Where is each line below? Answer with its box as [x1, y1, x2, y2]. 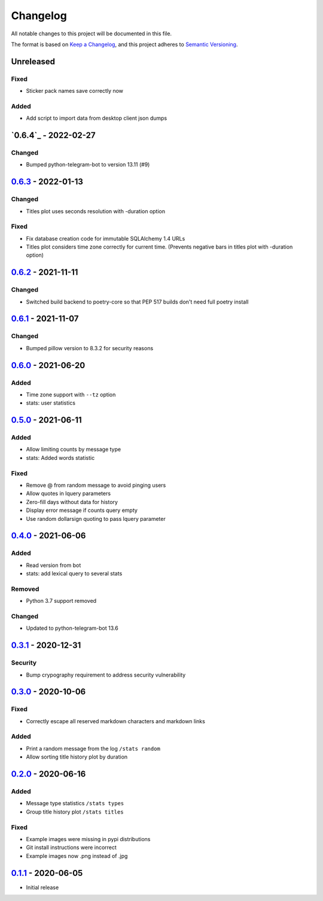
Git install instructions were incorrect [26, 844, 117, 851]
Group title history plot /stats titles [26, 808, 124, 815]
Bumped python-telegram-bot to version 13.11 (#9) [26, 161, 150, 168]
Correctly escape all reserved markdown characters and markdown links [26, 717, 206, 724]
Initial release [26, 884, 59, 891]
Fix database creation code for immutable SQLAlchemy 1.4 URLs [26, 235, 185, 242]
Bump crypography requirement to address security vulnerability [26, 671, 186, 678]
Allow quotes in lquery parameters [26, 490, 111, 497]
